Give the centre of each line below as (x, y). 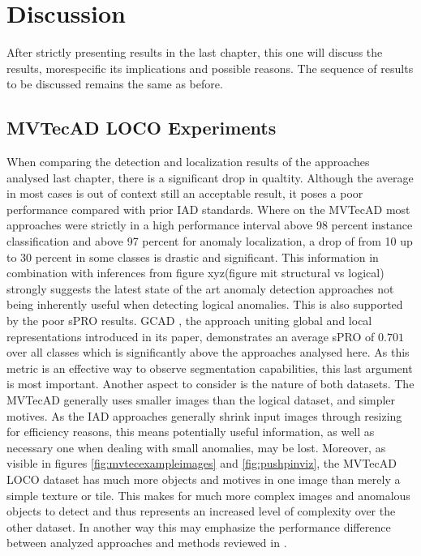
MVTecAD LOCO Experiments (142, 128)
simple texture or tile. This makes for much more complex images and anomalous (208, 495)
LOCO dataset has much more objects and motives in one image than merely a (204, 479)
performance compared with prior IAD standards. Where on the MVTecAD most (208, 209)
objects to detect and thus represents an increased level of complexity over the (201, 511)
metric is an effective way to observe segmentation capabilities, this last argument (210, 368)
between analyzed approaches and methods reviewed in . (147, 543)
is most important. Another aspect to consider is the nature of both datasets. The (210, 384)
